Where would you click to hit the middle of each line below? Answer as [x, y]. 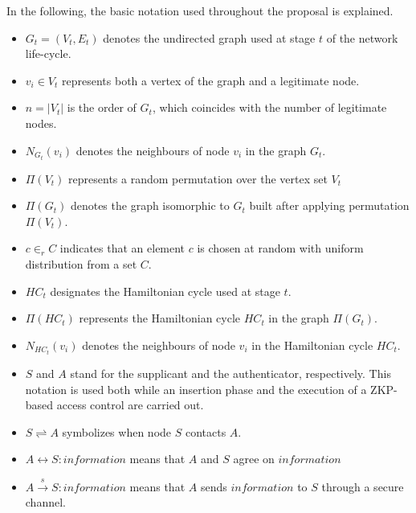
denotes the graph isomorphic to [150, 205]
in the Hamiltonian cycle [312, 345]
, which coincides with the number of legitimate [269, 107]
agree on [254, 459]
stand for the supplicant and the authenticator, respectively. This [230, 373]
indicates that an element [122, 248]
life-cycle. [48, 53]
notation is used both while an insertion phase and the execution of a [196, 389]
